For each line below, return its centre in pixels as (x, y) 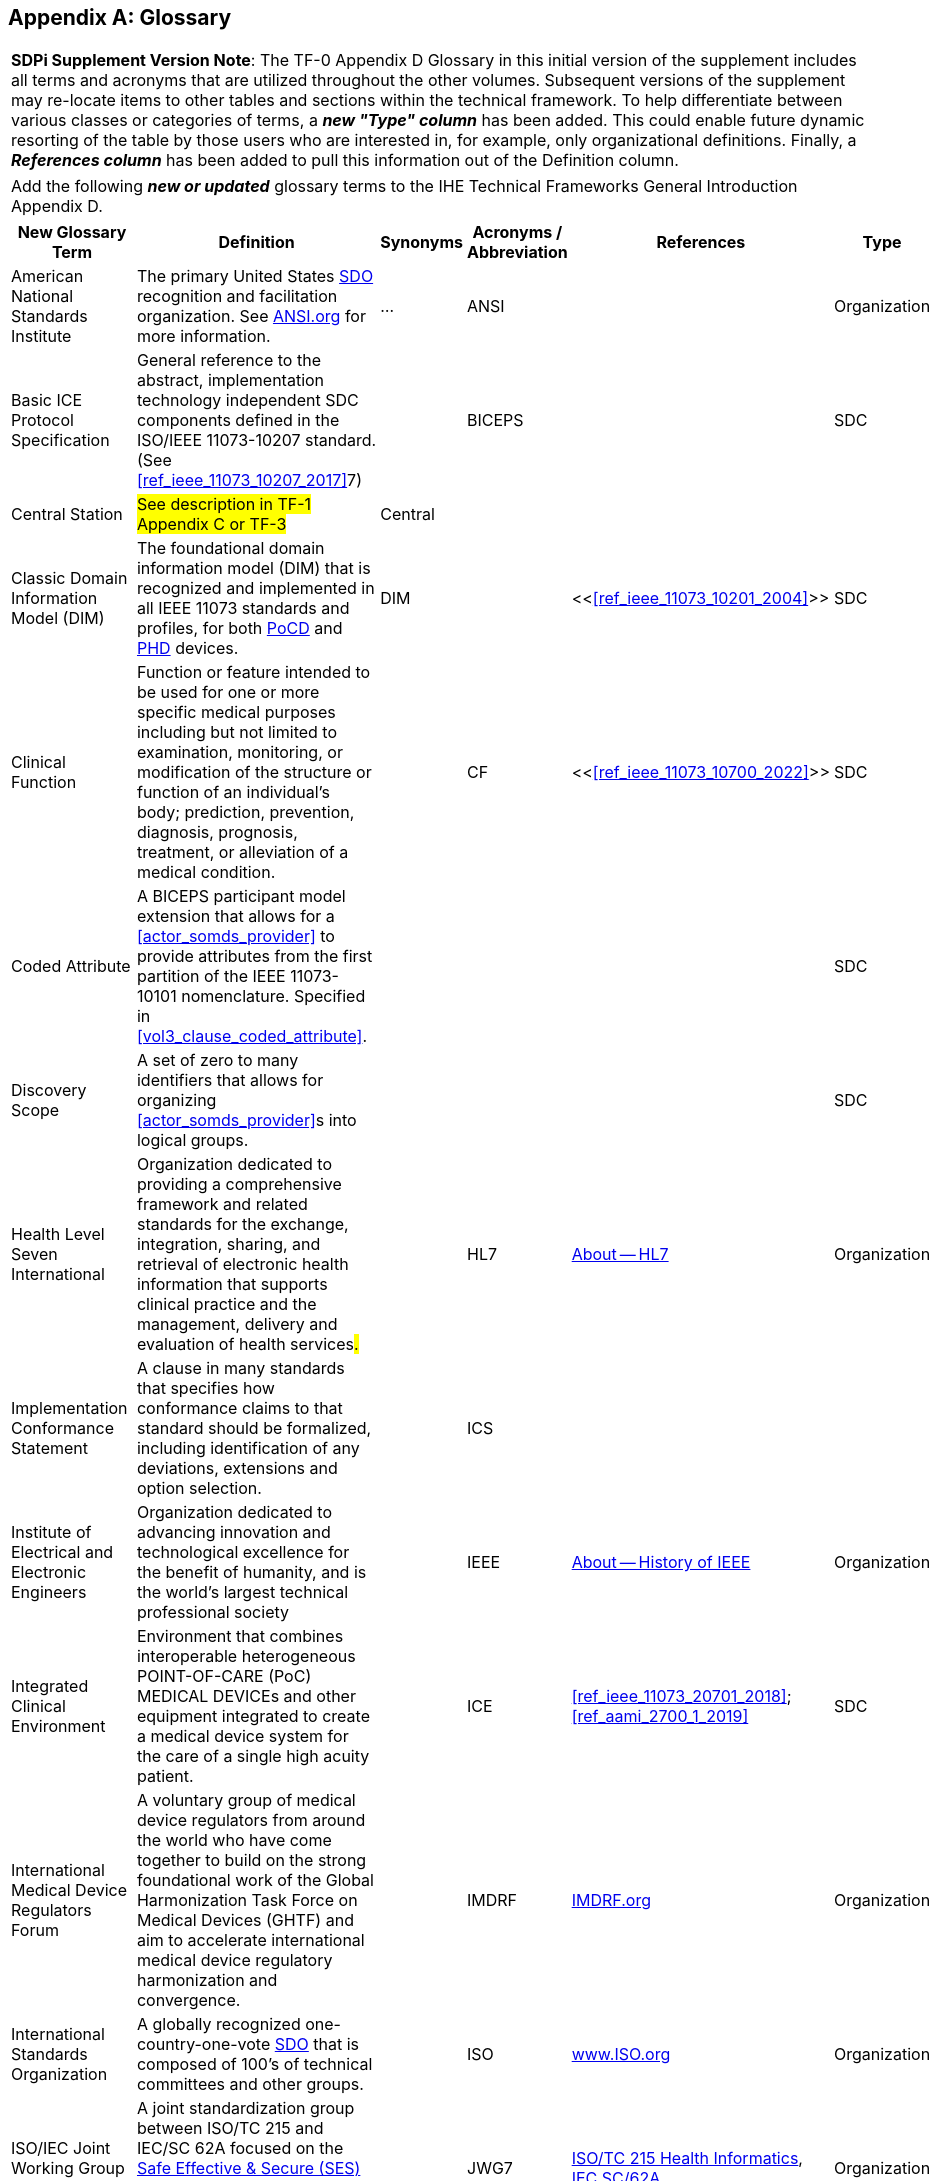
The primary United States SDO (255, 276)
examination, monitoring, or (239, 752)
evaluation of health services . (247, 1344)
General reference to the (228, 360)
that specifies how (205, 1388)
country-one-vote (203, 2044)
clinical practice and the (226, 1304)
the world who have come (234, 1840)
